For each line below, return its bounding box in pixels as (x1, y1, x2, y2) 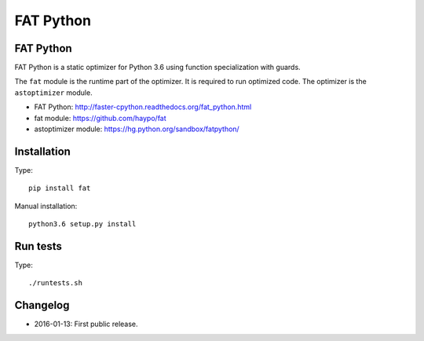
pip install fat (28, 184, 91, 192)
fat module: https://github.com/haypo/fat (34, 113, 166, 123)
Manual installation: (14, 201, 78, 211)
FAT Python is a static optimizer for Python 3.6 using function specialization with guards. (14, 63, 302, 72)
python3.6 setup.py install (28, 220, 137, 229)
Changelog (14, 299, 70, 312)
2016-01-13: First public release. (34, 319, 138, 329)
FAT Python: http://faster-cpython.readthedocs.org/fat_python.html (34, 102, 252, 112)
